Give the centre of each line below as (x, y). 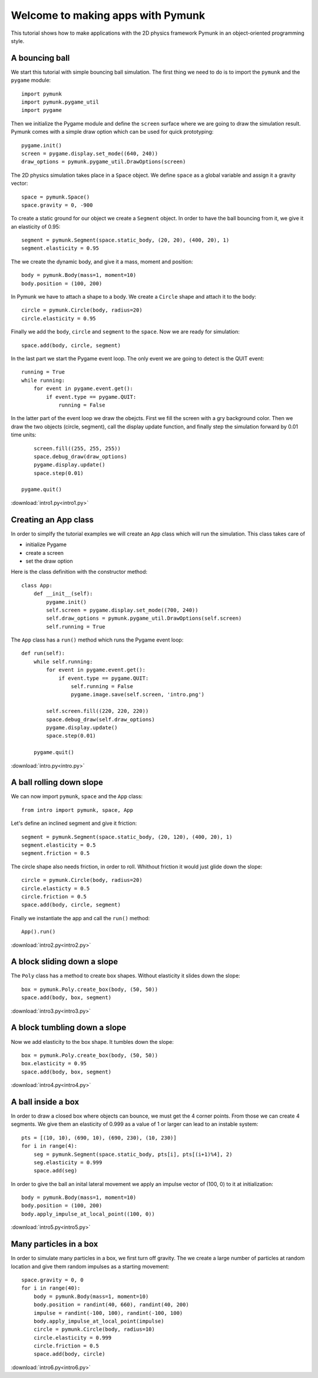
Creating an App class (52, 519)
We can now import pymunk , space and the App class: (77, 797)
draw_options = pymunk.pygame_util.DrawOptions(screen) (104, 162)
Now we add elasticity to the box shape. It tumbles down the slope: (92, 1042)
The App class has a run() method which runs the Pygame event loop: (97, 640)
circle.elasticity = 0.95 (59, 318)
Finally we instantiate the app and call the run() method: (80, 918)
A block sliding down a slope (64, 962)
